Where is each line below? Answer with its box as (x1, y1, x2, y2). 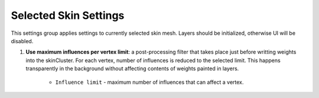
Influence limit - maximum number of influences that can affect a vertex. (55, 79, 244, 86)
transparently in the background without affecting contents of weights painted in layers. (25, 65, 239, 72)
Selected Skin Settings (11, 9, 125, 22)
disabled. (11, 37, 34, 44)
